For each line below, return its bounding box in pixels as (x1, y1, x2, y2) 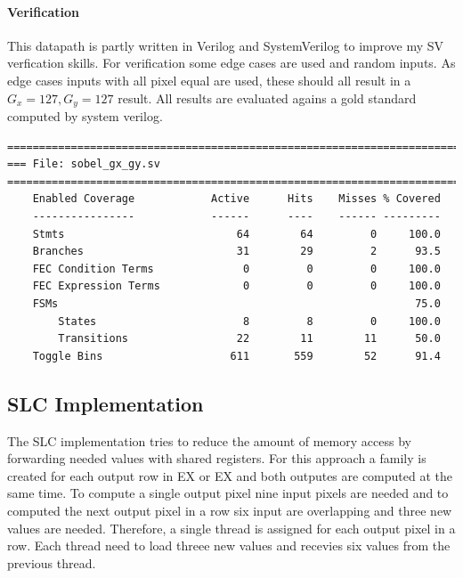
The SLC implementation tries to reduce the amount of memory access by (7, 431, 411, 450)
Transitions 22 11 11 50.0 (58, 332, 441, 346)
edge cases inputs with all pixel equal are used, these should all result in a (7, 70, 411, 89)
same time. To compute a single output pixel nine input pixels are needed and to (7, 484, 449, 502)
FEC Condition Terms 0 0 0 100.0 (32, 262, 441, 275)
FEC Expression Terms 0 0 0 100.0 (32, 280, 441, 293)
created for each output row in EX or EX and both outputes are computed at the (7, 466, 453, 484)
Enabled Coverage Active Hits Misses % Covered (32, 192, 441, 206)
